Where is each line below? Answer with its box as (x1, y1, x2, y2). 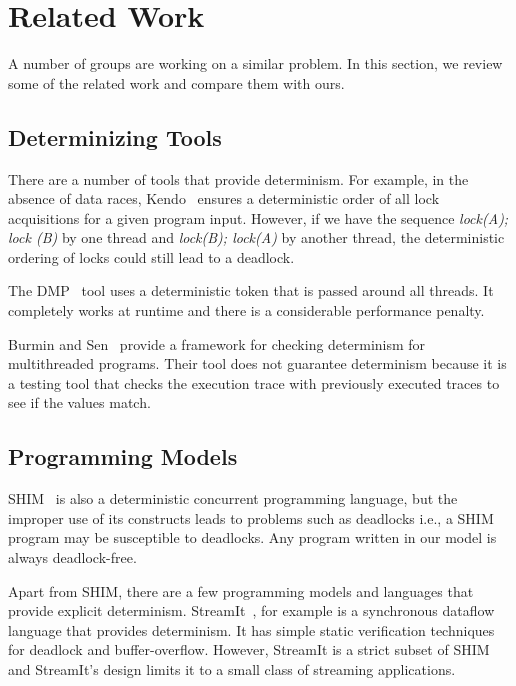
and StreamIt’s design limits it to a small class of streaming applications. (8, 659, 456, 679)
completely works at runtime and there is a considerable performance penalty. (8, 300, 485, 321)
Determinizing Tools (8, 121, 222, 152)
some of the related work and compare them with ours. (8, 72, 345, 93)
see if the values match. (8, 392, 151, 413)
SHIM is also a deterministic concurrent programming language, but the (8, 488, 458, 509)
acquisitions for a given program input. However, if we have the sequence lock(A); (8, 207, 509, 228)
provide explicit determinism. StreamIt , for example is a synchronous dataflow (8, 600, 495, 621)
